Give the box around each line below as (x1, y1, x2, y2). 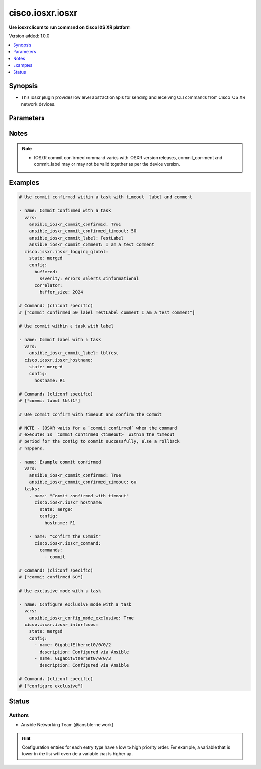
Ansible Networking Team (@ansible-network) (21, 722, 114, 728)
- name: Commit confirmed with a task (19, 208, 111, 213)
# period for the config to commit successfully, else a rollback (19, 439, 180, 444)
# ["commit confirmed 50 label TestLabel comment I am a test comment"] (19, 310, 195, 315)
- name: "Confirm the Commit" (29, 533, 101, 539)
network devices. (21, 101, 56, 107)
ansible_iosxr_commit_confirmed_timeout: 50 (29, 228, 137, 234)
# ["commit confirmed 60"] (19, 575, 83, 580)
